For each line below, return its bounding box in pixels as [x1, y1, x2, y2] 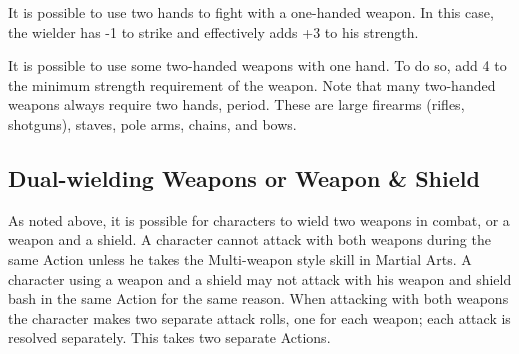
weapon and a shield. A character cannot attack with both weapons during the [8, 229, 491, 250]
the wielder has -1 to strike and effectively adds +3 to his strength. [8, 21, 419, 42]
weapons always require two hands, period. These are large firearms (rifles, [8, 94, 465, 115]
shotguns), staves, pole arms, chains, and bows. [8, 113, 297, 134]
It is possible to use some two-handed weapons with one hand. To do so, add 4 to [8, 55, 507, 76]
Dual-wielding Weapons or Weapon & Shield [8, 162, 480, 193]
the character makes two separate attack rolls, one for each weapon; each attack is [8, 307, 511, 328]
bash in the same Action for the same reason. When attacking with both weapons [8, 288, 509, 309]
